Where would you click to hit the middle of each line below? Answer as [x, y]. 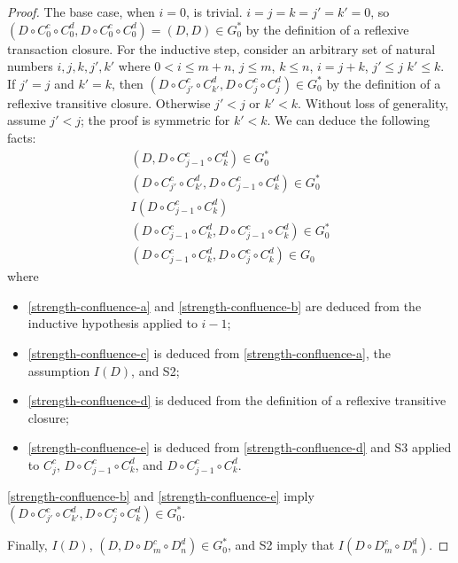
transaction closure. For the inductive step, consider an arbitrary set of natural [221, 48]
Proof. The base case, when [81, 12]
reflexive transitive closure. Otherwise [109, 102]
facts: [22, 137]
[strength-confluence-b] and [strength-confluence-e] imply [161, 495]
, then [128, 83]
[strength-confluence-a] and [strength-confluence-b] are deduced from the [225, 305]
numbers [30, 66]
